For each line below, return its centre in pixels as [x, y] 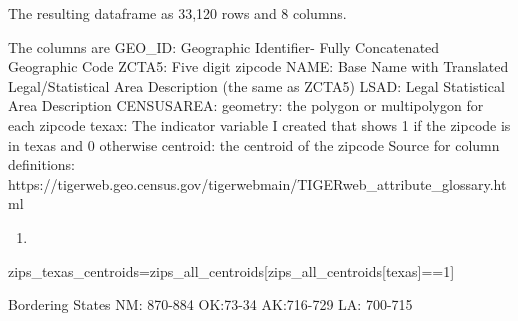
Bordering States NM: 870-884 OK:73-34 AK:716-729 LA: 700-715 [210, 304]
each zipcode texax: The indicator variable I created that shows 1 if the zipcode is [259, 124]
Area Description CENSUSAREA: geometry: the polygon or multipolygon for [246, 105]
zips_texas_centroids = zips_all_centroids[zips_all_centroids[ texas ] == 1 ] [231, 270]
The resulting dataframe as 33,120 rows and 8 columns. [177, 13]
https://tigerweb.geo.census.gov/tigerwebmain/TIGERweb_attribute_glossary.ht [257, 183]
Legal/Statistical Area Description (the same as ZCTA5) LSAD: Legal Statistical [256, 85]
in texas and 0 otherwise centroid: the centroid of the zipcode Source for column [254, 144]
